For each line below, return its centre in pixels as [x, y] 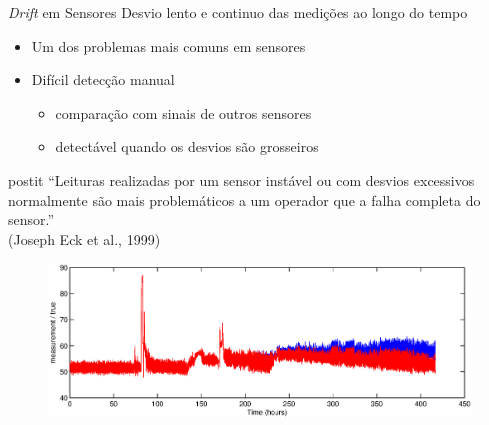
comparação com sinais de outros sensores [183, 112]
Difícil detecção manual [103, 79]
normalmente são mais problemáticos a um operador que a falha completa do [244, 199]
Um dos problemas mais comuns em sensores [168, 45]
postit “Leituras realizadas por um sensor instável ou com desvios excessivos [241, 179]
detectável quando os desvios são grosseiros [187, 146]
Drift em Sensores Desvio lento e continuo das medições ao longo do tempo [238, 12]
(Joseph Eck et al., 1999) [84, 238]
